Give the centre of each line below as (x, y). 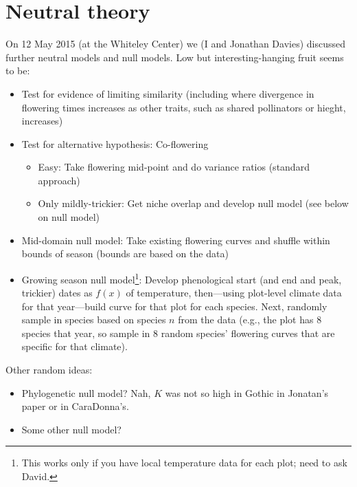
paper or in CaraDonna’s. (75, 406)
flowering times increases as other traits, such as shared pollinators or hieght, (184, 107)
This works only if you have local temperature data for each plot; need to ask (184, 463)
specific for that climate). (74, 346)
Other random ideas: (49, 370)
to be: (18, 71)
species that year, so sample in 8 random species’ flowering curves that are (178, 333)
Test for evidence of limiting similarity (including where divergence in (168, 93)
